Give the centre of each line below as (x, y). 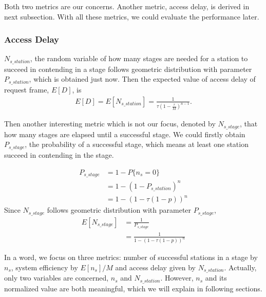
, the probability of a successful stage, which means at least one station (137, 144)
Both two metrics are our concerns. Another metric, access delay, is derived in (127, 6)
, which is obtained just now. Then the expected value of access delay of (142, 79)
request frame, (27, 89)
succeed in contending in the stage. (59, 154)
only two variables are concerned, (56, 278)
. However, (177, 278)
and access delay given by (155, 267)
